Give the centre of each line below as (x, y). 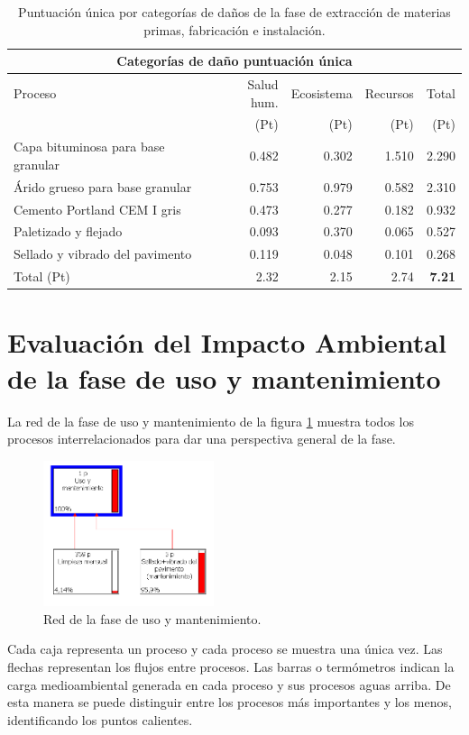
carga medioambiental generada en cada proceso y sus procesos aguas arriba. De (229, 684)
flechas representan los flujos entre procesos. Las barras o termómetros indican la (231, 666)
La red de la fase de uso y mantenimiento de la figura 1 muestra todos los (211, 421)
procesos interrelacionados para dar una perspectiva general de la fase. (202, 439)
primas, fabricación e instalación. (234, 29)
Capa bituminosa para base (89, 147)
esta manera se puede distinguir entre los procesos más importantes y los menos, (230, 702)
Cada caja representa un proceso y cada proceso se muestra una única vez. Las (225, 649)
